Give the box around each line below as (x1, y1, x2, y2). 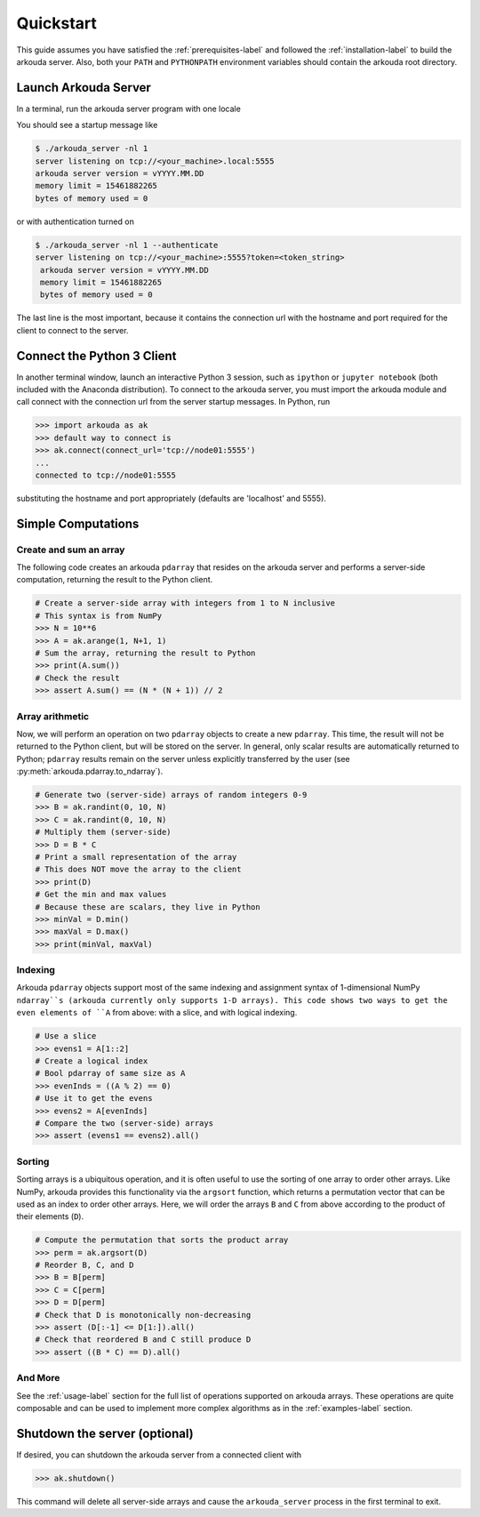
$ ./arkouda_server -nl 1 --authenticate (35, 240, 219, 250)
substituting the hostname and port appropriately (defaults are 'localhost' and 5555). (16, 493, 326, 503)
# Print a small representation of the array (35, 852, 237, 863)
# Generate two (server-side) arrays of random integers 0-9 (35, 790, 308, 800)
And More (16, 1372, 60, 1385)
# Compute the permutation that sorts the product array (35, 1235, 289, 1245)
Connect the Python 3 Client (16, 348, 177, 364)
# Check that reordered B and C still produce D (35, 1335, 252, 1344)
